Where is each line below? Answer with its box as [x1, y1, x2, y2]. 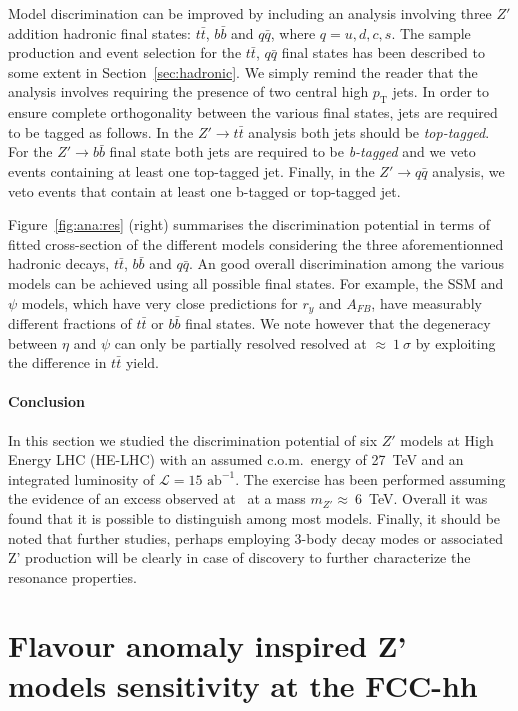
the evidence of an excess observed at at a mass [8, 488, 306, 509]
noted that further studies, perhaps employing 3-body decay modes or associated [8, 527, 503, 548]
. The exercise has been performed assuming [235, 468, 506, 489]
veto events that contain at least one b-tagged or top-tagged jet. [8, 180, 401, 201]
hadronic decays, [8, 253, 110, 274]
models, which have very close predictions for [21, 292, 298, 313]
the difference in [8, 352, 107, 373]
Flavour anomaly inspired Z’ [8, 625, 407, 666]
